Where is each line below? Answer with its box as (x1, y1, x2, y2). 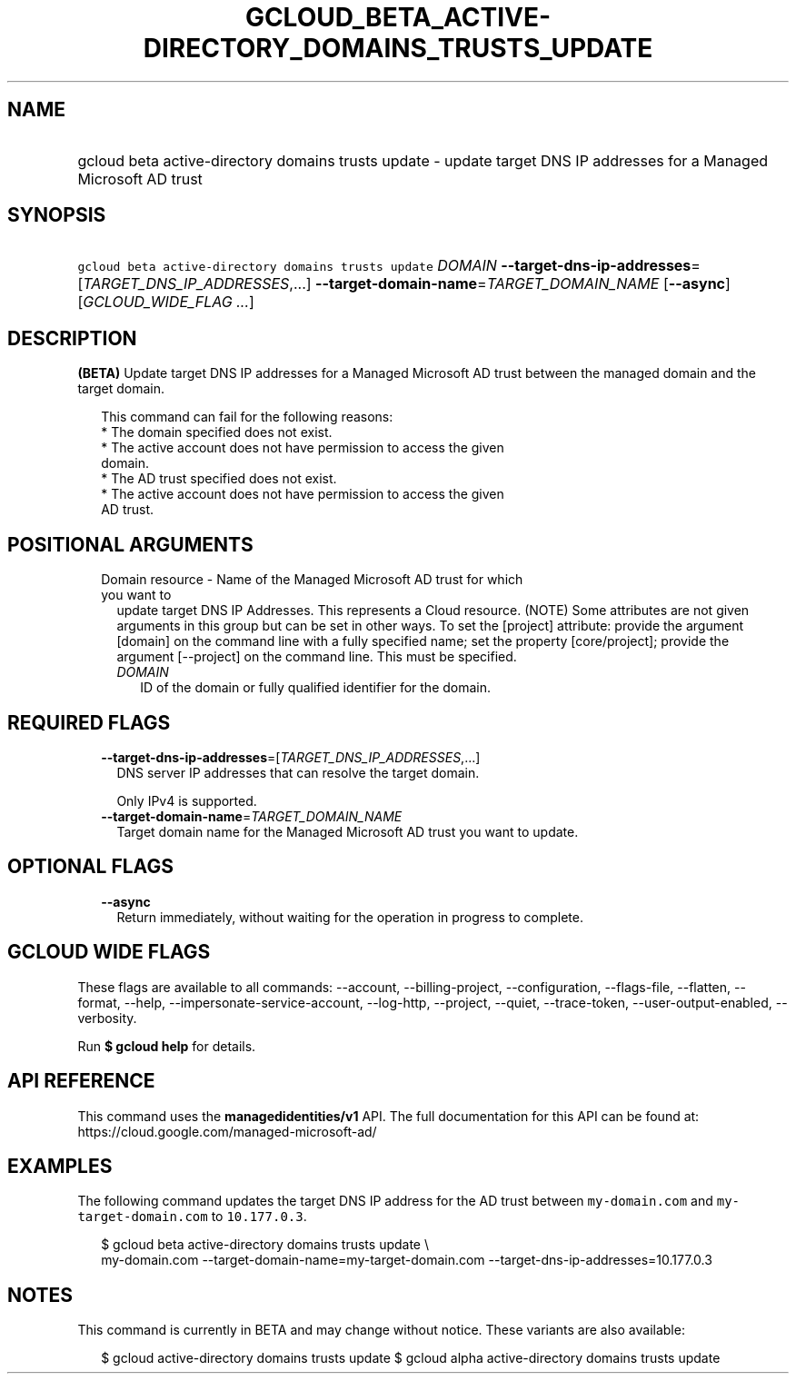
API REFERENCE (7, 1069, 155, 1093)
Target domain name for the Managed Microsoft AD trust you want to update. (116, 823, 579, 840)
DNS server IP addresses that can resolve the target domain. (116, 764, 480, 780)
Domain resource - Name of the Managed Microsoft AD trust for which (101, 571, 523, 588)
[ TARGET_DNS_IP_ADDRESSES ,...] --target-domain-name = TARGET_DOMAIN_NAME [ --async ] (77, 274, 731, 293)
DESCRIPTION (7, 326, 137, 350)
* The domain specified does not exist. (101, 424, 333, 441)
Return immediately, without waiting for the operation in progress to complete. (116, 909, 583, 925)
